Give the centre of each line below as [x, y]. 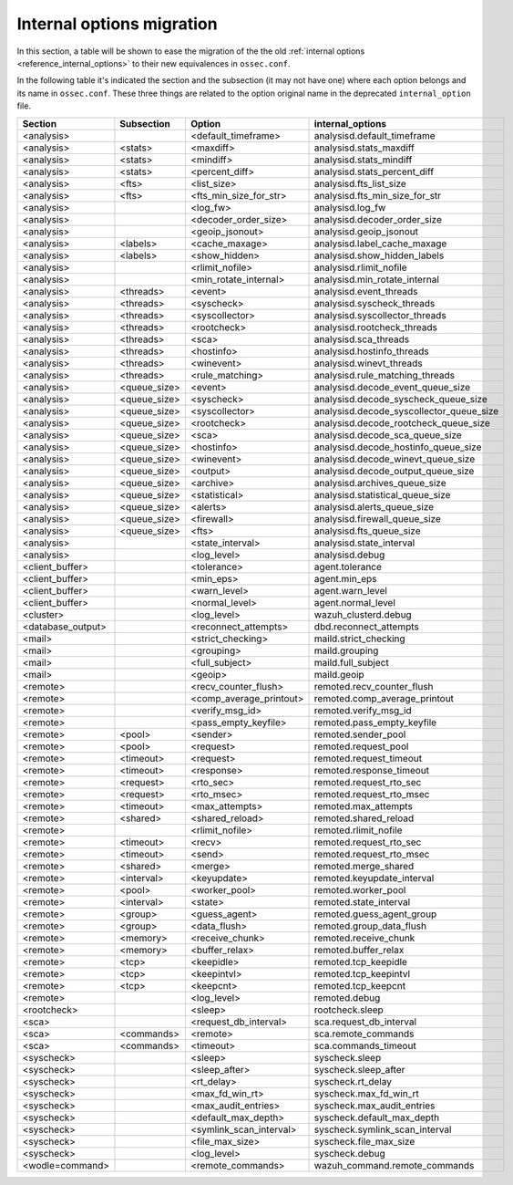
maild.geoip [339, 674]
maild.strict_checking [359, 639]
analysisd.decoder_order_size [378, 219]
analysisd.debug [349, 555]
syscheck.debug [350, 1153]
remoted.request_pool [361, 746]
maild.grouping [346, 650]
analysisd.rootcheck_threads [375, 327]
